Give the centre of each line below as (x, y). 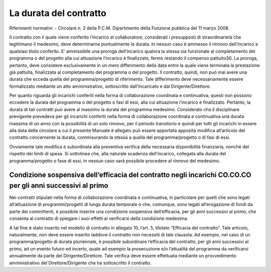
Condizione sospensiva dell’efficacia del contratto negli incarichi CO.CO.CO (130, 175)
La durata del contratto (58, 13)
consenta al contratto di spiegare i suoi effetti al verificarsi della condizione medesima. (99, 218)
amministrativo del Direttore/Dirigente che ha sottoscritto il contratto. (80, 262)
